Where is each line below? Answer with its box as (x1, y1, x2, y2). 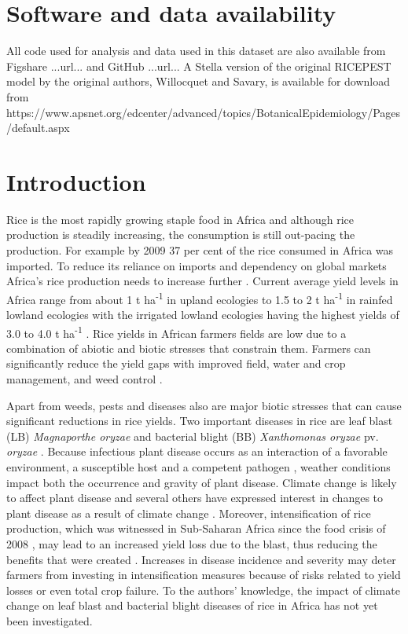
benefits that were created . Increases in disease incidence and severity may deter (6, 551, 396, 567)
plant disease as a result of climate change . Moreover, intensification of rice (6, 504, 371, 521)
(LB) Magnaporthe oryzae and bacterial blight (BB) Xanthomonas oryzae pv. (6, 427, 379, 444)
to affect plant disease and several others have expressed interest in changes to (6, 489, 384, 506)
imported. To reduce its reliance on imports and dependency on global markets (6, 257, 387, 273)
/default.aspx (6, 119, 70, 136)
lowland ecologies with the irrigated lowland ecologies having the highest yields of (6, 306, 399, 323)
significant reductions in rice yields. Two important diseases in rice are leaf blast (6, 412, 393, 429)
